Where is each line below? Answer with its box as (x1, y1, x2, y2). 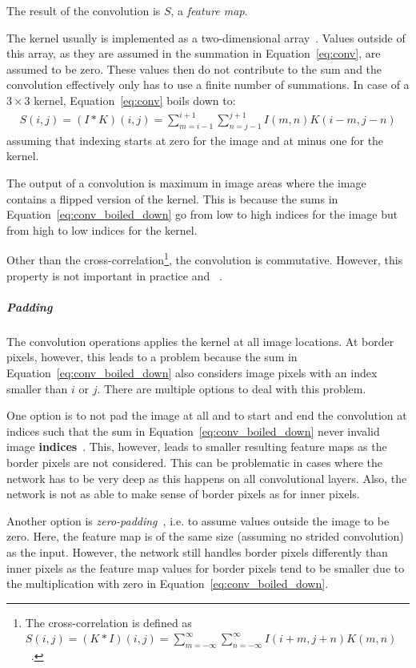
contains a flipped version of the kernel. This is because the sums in (6, 190, 338, 207)
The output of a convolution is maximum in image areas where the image (6, 175, 366, 191)
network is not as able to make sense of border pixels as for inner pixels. (6, 485, 360, 502)
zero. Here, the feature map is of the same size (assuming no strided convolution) (6, 528, 404, 545)
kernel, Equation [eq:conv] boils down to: (34, 91, 236, 108)
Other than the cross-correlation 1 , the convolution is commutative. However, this (6, 249, 403, 268)
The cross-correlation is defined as (25, 614, 192, 630)
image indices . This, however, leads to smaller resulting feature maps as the (6, 438, 387, 455)
